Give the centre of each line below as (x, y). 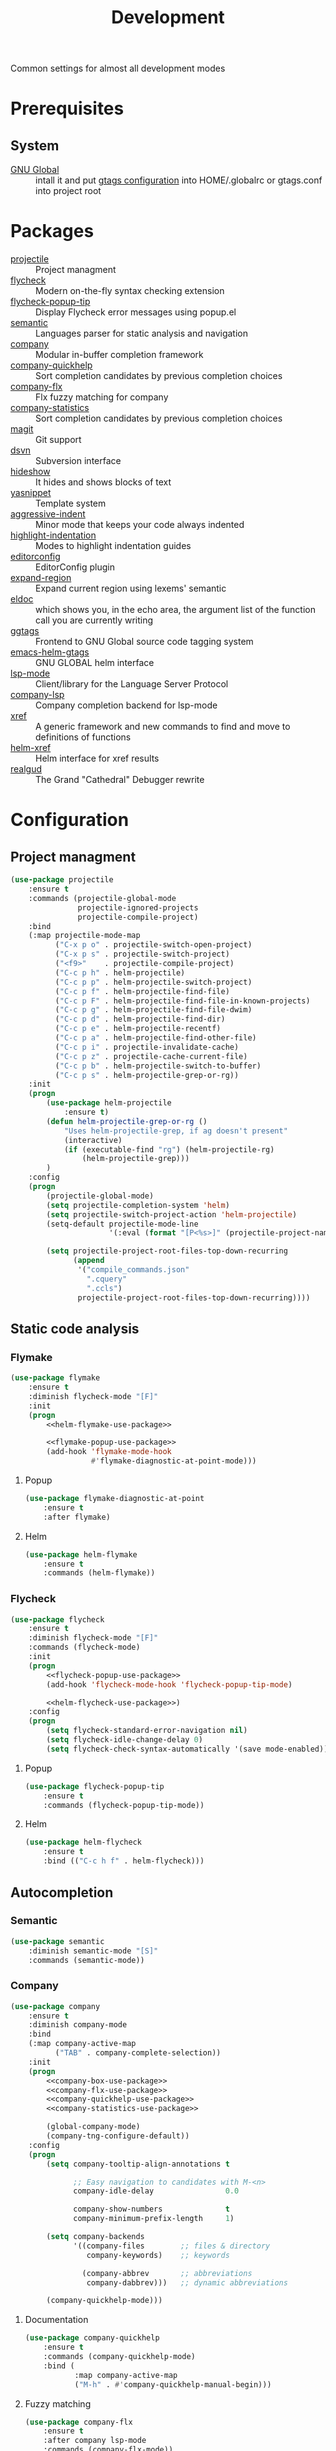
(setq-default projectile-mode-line (122, 1224)
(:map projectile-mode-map (84, 936)
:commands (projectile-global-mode (102, 898)
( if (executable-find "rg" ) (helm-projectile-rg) (169, 1149)
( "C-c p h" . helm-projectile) (120, 972)
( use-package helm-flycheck (83, 1842)
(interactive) (93, 1140)
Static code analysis (75, 1328)
